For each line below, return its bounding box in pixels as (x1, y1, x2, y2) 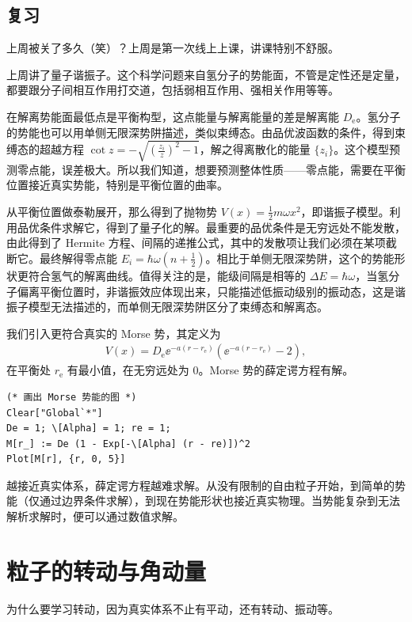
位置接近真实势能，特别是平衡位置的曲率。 (6, 176, 228, 193)
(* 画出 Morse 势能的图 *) (6, 391, 137, 403)
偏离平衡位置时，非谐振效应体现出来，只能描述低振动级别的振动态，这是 (17, 283, 395, 299)
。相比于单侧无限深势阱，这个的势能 (205, 249, 395, 266)
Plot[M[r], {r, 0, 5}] (6, 453, 126, 465)
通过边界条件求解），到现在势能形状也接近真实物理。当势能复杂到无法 (39, 492, 400, 509)
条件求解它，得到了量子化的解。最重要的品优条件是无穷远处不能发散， (39, 218, 406, 235)
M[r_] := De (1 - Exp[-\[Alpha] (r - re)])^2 (6, 438, 250, 449)
